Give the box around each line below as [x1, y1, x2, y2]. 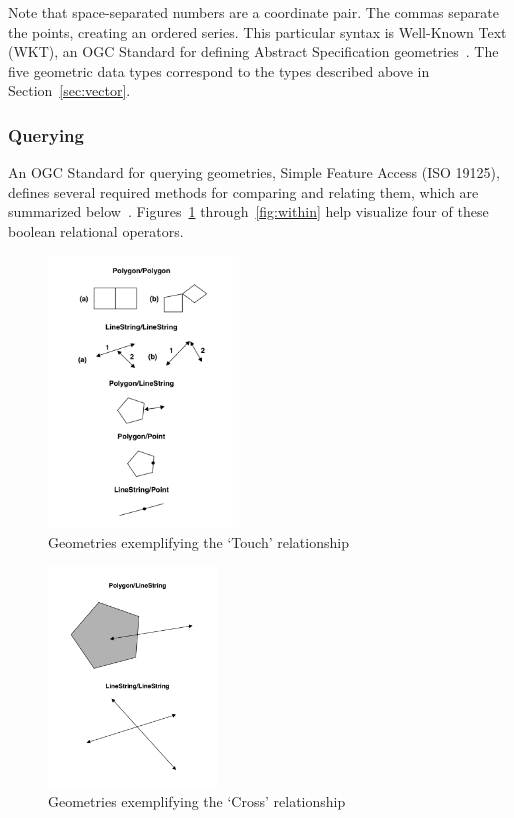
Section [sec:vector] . [8, 80, 131, 101]
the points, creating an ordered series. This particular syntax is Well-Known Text [8, 21, 507, 42]
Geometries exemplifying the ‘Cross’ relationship [48, 790, 346, 811]
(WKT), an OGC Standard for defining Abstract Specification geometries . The [8, 41, 499, 62]
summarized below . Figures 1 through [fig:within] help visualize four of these [8, 201, 489, 222]
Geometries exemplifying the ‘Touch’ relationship [48, 531, 349, 552]
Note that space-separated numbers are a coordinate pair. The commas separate [8, 2, 499, 22]
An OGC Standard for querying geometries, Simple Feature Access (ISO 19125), [8, 162, 500, 183]
